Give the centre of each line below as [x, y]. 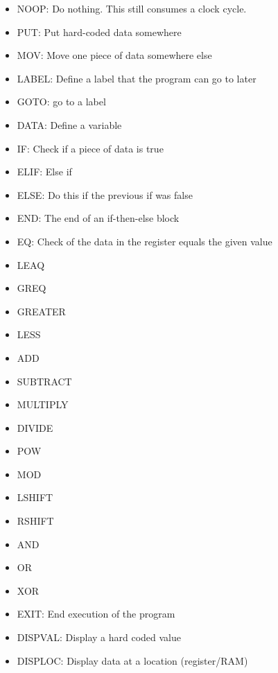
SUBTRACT [44, 381]
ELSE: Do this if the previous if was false [105, 194]
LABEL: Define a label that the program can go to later [137, 78]
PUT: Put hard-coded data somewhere [99, 32]
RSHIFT [35, 521]
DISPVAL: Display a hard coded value [99, 637]
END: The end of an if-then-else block [98, 218]
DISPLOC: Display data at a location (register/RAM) [132, 660]
